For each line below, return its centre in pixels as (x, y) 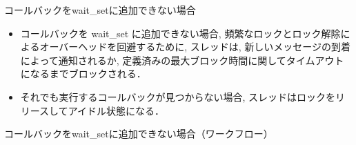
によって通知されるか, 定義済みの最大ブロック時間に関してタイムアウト (182, 60)
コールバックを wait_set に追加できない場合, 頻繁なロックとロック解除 (180, 33)
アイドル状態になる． (116, 110)
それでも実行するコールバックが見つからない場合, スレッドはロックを (178, 96)
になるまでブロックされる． (83, 74)
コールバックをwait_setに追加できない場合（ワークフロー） (139, 134)
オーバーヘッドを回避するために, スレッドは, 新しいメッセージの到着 (195, 47)
